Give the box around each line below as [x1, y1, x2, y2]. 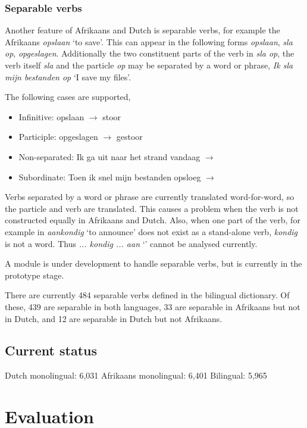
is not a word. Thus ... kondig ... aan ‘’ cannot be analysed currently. [5, 237, 258, 249]
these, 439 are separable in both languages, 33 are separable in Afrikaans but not [5, 300, 300, 313]
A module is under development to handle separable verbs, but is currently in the [5, 257, 302, 270]
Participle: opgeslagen [18, 130, 98, 143]
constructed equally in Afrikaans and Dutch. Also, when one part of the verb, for [5, 214, 300, 226]
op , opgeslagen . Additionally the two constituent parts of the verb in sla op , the [5, 47, 295, 60]
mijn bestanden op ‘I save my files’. [5, 70, 131, 83]
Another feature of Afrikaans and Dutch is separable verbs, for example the [5, 24, 280, 36]
